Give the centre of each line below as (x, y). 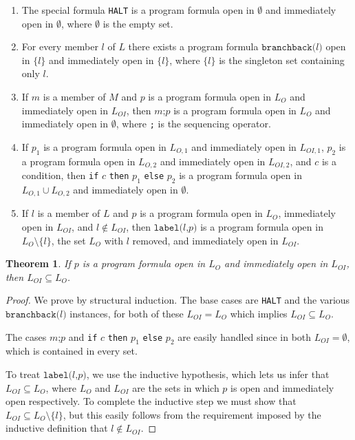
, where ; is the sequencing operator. (193, 124)
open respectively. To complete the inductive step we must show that (151, 401)
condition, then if (60, 175)
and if (83, 336)
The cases (26, 336)
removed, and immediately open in (205, 240)
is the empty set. (138, 23)
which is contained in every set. (72, 351)
